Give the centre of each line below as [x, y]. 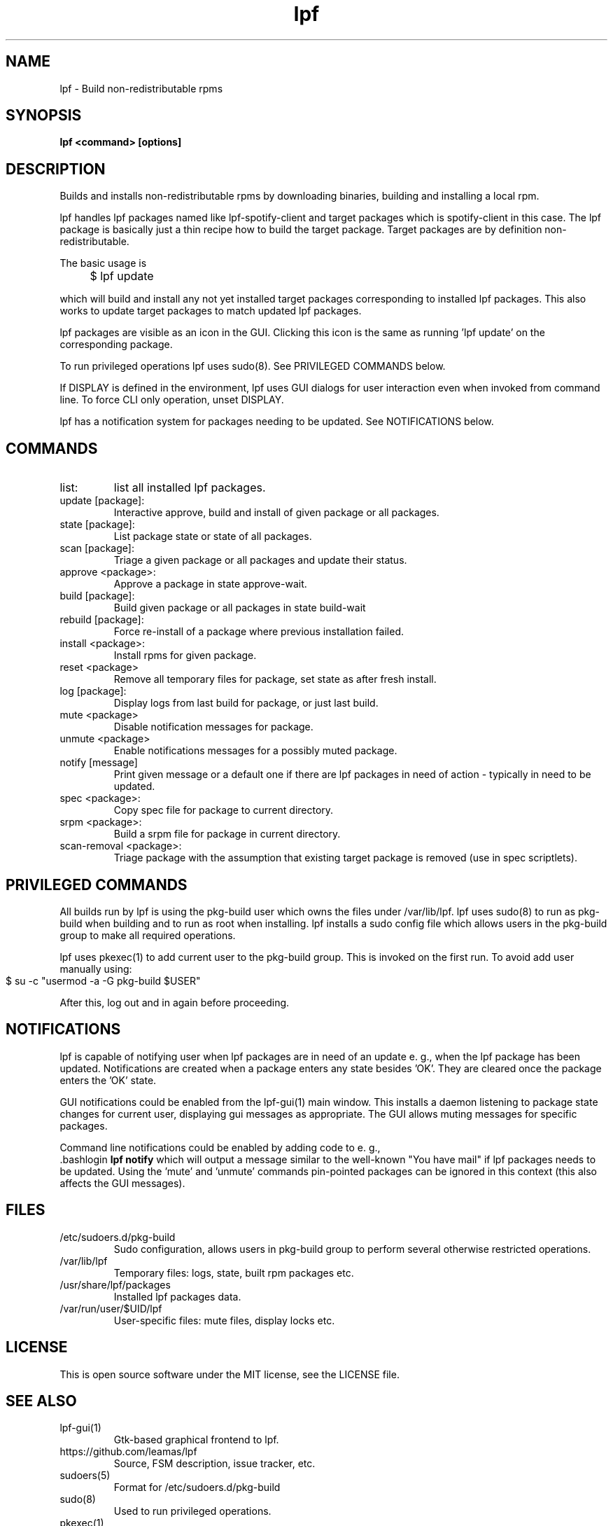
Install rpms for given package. [185, 656]
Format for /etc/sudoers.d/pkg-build [197, 1487]
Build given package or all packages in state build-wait [240, 608]
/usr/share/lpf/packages [115, 1284]
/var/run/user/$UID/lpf [111, 1308]
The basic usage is [103, 263]
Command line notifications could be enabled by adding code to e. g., [220, 1147]
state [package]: [97, 525]
